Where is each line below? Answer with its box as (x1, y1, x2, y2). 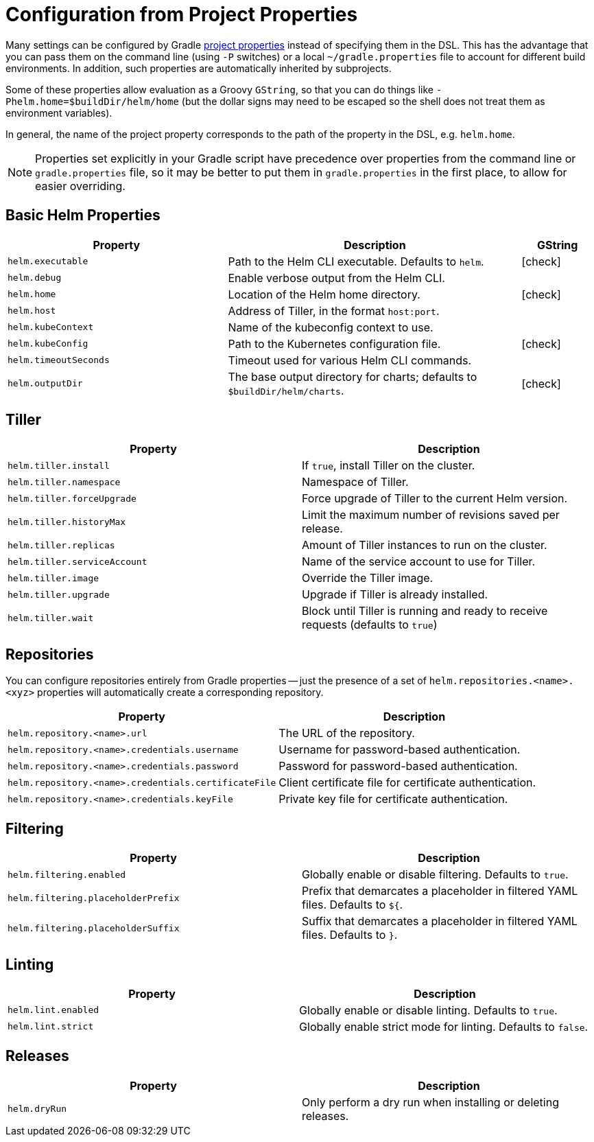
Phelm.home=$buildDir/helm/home (5, 95, 179, 107)
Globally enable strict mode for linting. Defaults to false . (299, 1019, 589, 1034)
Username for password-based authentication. (278, 743, 521, 757)
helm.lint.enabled (8, 1005, 99, 1016)
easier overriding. (35, 178, 126, 193)
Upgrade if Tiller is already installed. (302, 587, 488, 602)
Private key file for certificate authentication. (278, 792, 508, 806)
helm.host (8, 305, 56, 316)
